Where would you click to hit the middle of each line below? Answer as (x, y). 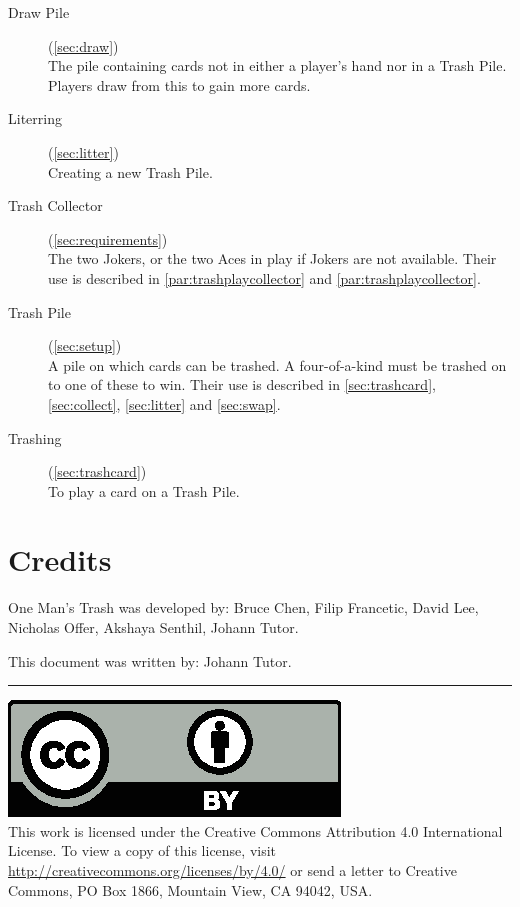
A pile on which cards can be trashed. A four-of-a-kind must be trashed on (277, 364)
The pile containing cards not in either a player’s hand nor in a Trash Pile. (277, 65)
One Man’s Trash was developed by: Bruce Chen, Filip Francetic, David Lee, (243, 607)
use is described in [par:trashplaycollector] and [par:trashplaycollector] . (264, 277)
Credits (60, 559)
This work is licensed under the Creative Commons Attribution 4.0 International (255, 830)
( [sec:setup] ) (85, 345)
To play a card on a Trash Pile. (144, 490)
